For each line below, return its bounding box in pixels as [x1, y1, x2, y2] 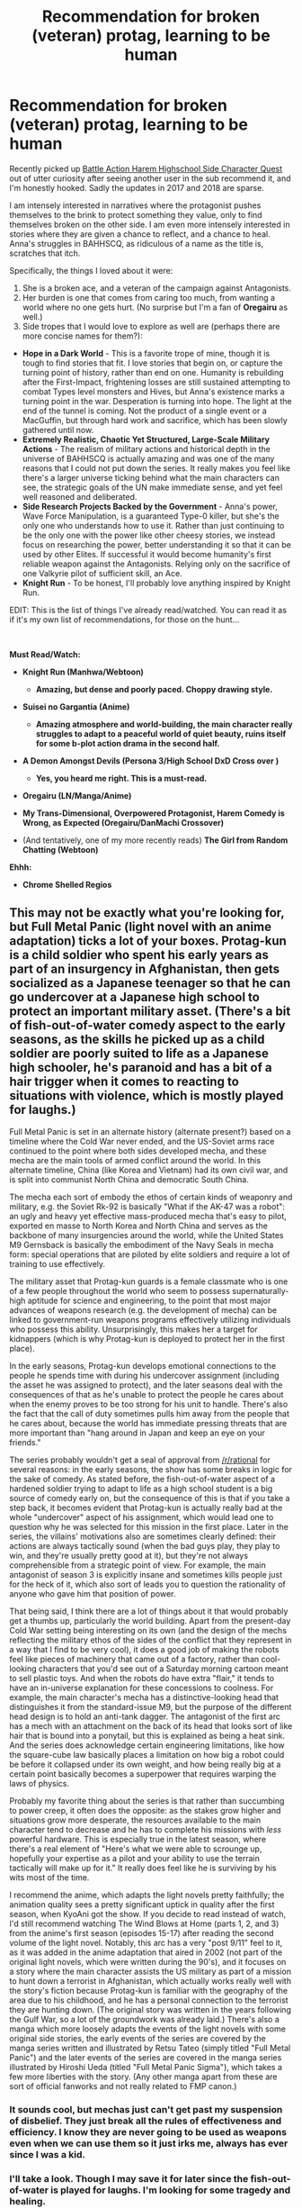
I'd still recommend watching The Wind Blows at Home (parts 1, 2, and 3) [9, 1918, 280, 1929]
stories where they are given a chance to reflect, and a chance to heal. [9, 228, 271, 240]
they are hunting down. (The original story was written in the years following [9, 2004, 292, 2014]
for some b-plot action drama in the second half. [35, 738, 220, 748]
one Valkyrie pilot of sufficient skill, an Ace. [22, 567, 182, 578]
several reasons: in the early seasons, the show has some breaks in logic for [9, 1463, 292, 1474]
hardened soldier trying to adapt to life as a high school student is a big [9, 1483, 273, 1494]
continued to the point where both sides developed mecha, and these [9, 1145, 267, 1156]
